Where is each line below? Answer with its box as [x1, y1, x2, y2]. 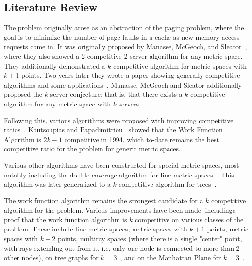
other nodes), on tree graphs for [4, 252, 99, 263]
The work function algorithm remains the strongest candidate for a [4, 195, 203, 205]
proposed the [4, 89, 43, 99]
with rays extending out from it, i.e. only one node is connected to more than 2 [4, 243, 240, 253]
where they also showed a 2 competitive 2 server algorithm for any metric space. [4, 51, 243, 61]
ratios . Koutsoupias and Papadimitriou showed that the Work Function [4, 124, 223, 135]
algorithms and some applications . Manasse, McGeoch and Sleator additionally [4, 79, 242, 89]
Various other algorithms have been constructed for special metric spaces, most [4, 160, 239, 170]
